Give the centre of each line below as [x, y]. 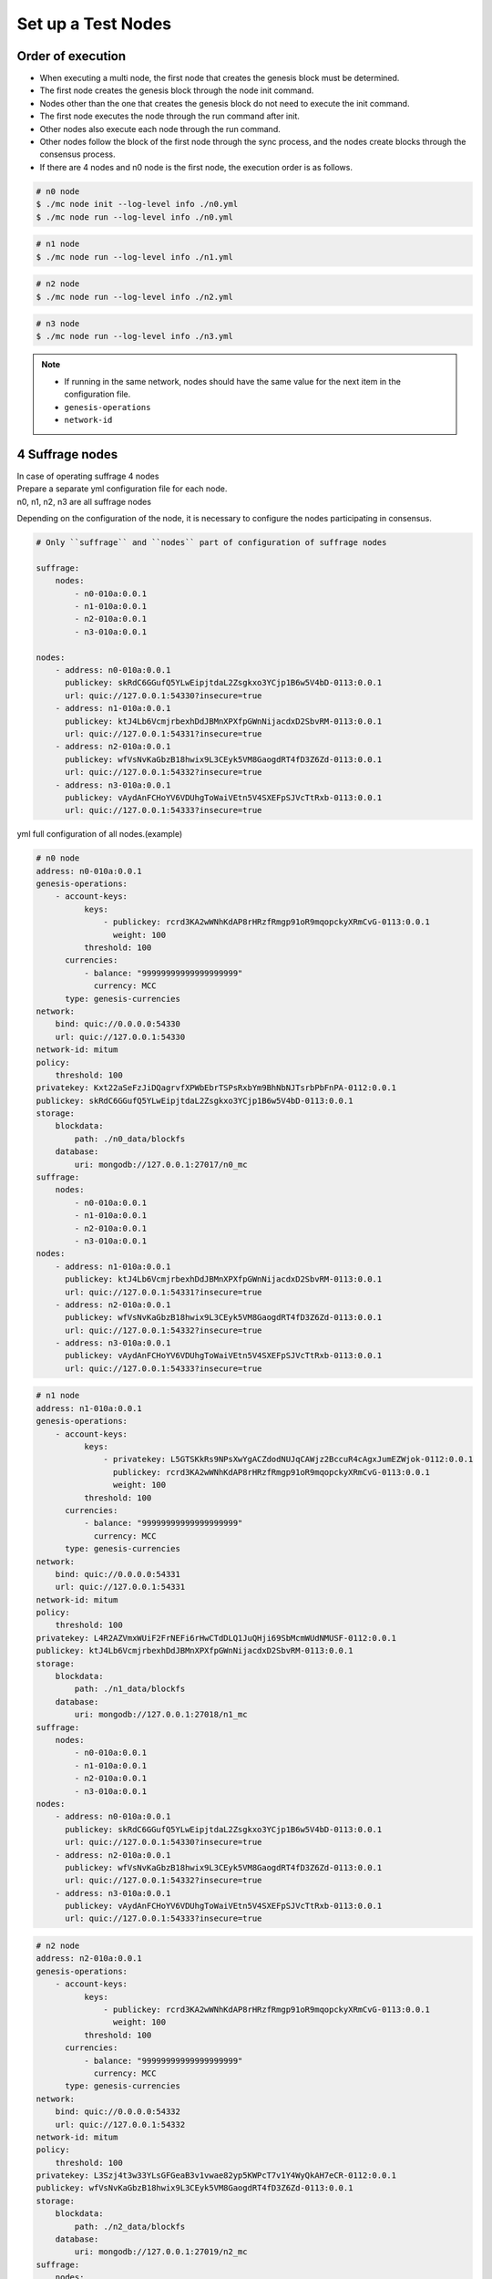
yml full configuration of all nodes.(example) [100, 834]
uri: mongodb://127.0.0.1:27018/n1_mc [161, 1715]
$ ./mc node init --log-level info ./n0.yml [137, 204]
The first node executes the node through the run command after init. [170, 116]
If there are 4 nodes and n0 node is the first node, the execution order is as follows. [196, 167]
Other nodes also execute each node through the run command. [160, 129]
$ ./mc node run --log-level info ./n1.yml [135, 257]
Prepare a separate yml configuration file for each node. [122, 489]
